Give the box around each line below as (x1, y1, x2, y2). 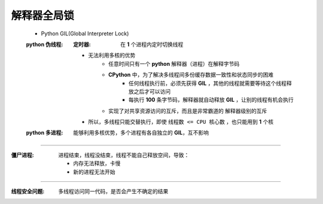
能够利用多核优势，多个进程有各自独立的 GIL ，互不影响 (73, 129, 209, 136)
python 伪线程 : (26, 41, 63, 48)
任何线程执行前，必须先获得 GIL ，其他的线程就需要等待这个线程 (129, 80, 287, 87)
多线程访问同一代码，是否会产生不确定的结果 (58, 188, 169, 195)
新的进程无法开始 (73, 168, 115, 175)
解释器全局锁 (11, 9, 75, 22)
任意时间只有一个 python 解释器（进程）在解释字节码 (108, 60, 240, 67)
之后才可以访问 (133, 87, 170, 95)
